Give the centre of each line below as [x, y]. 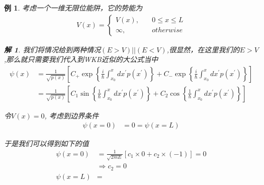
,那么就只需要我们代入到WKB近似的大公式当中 [81, 59]
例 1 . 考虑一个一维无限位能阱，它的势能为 [73, 8]
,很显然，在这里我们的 [203, 49]
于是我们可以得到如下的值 [46, 143]
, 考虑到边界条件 [72, 115]
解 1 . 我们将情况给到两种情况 [52, 49]
